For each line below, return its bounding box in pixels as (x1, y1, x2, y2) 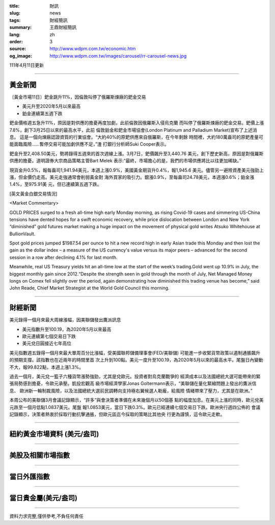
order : (9, 38, 23, 44)
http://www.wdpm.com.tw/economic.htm (49, 46, 136, 52)
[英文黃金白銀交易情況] (9, 190, 58, 197)
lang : (9, 31, 21, 38)
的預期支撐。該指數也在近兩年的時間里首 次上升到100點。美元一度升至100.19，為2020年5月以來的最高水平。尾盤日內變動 (9, 357, 263, 363)
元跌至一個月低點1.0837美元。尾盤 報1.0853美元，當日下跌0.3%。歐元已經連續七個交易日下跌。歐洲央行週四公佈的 (9, 404, 251, 410)
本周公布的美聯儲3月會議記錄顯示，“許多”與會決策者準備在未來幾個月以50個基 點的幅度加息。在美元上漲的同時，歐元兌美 (9, 397, 264, 403)
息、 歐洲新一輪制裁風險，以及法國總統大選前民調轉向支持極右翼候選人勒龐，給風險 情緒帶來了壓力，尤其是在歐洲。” (9, 388, 253, 394)
